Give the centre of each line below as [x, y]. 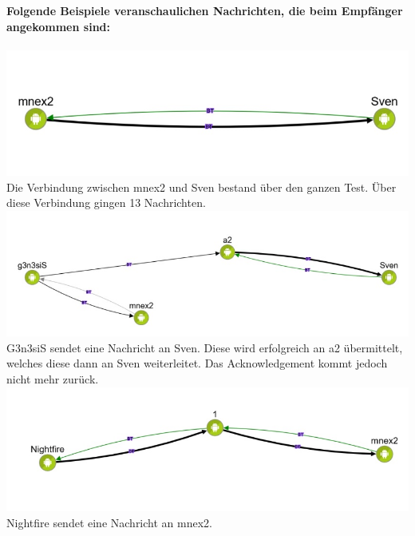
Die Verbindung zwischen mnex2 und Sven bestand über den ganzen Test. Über [202, 187]
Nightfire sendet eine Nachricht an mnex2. [109, 523]
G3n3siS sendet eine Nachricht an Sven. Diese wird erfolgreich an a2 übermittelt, [205, 347]
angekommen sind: [58, 26]
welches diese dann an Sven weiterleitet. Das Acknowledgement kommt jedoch [197, 363]
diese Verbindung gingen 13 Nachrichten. [106, 202]
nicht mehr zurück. [53, 379]
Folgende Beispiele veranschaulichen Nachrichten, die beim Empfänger [205, 10]
